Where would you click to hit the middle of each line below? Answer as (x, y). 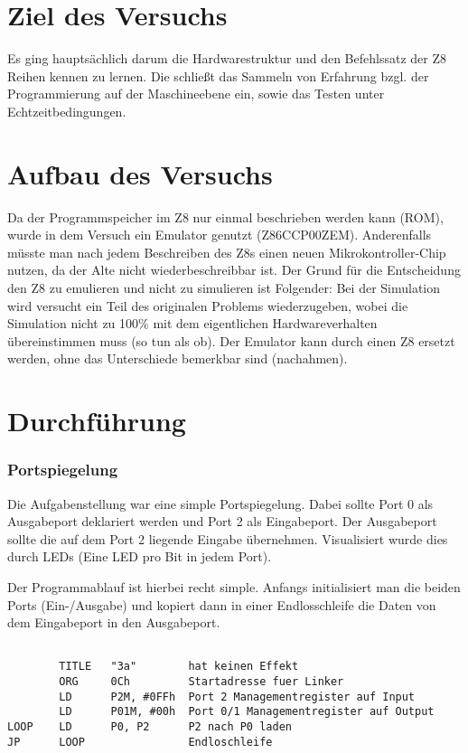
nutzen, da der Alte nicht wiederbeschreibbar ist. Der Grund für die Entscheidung (234, 270)
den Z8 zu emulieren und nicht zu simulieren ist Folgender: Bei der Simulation (224, 287)
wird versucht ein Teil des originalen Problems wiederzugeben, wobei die (208, 305)
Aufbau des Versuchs (140, 173)
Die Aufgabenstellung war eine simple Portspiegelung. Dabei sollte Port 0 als (220, 503)
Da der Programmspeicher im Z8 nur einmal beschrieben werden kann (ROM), (225, 216)
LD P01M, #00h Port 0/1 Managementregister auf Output (247, 712)
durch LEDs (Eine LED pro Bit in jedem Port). (140, 556)
